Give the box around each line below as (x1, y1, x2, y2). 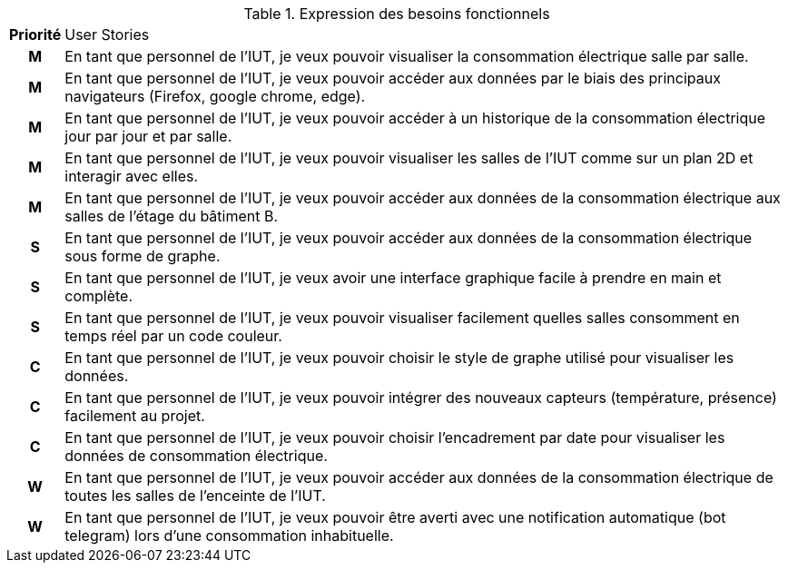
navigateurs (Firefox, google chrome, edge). (64, 87, 366, 105)
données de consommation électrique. (64, 447, 328, 465)
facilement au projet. (64, 407, 205, 425)
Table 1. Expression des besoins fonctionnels (243, 5, 550, 23)
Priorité (9, 25, 62, 44)
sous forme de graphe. (64, 247, 221, 265)
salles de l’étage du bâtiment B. (64, 207, 279, 225)
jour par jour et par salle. (64, 127, 232, 145)
